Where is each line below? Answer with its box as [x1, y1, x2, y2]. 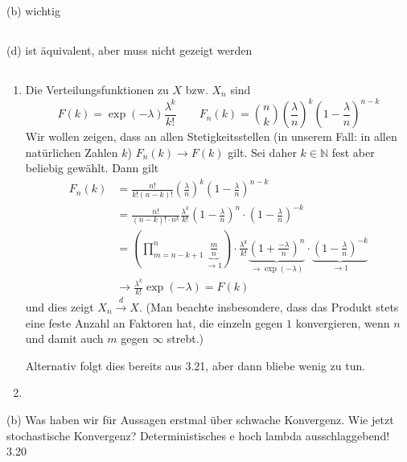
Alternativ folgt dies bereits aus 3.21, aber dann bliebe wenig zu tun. [25, 357, 366, 373]
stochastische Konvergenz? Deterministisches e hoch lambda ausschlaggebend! [6, 427, 390, 443]
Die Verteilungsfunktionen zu [25, 80, 169, 97]
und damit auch [25, 330, 104, 347]
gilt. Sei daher [228, 143, 297, 160]
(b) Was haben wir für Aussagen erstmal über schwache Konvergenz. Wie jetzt [6, 411, 394, 427]
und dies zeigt [25, 299, 94, 316]
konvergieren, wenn [295, 314, 390, 331]
